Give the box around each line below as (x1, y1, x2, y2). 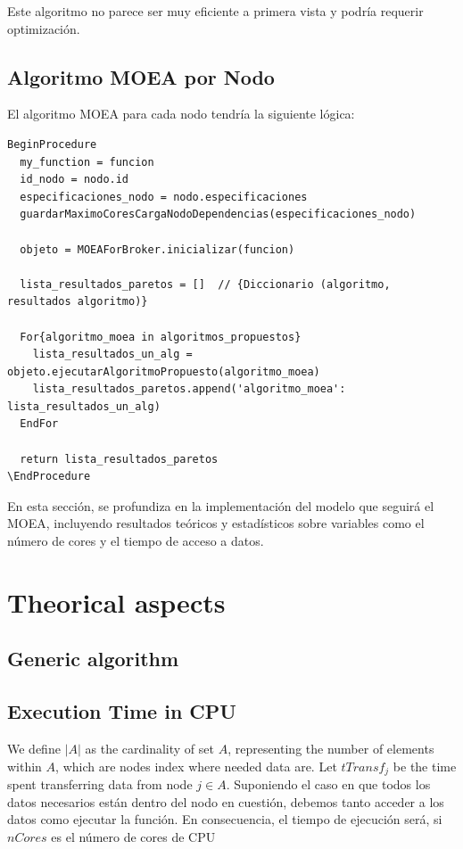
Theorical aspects (7, 583, 226, 620)
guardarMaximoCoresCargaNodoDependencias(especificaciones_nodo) (20, 208, 417, 221)
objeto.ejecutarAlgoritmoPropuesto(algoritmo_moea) (7, 365, 320, 378)
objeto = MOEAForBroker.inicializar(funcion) (20, 243, 295, 256)
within (7, 756, 42, 775)
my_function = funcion (20, 155, 154, 169)
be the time (393, 756, 457, 775)
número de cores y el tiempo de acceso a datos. (7, 532, 264, 550)
